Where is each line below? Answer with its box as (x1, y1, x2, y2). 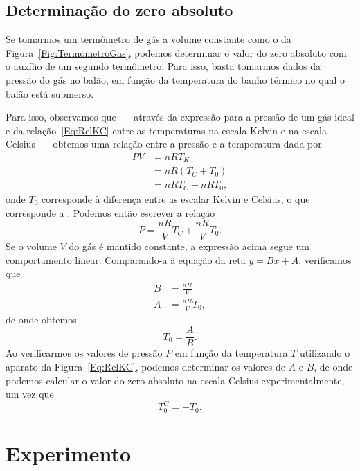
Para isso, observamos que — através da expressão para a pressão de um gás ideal (6, 109, 354, 124)
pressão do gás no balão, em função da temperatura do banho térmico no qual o (6, 72, 345, 87)
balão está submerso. (6, 86, 94, 100)
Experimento (6, 438, 132, 467)
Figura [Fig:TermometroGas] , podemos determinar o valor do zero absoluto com (6, 45, 347, 60)
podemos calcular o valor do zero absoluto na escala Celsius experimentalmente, (6, 373, 345, 387)
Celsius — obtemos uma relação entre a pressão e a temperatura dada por (6, 136, 322, 151)
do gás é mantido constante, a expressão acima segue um (69, 239, 310, 254)
